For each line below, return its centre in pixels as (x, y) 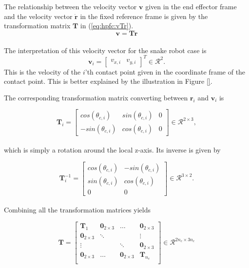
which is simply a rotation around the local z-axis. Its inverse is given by (112, 150)
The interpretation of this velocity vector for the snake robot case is (105, 50)
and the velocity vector (38, 16)
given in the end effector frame (191, 6)
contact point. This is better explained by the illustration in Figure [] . (108, 81)
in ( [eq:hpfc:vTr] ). (107, 26)
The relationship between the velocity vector (70, 6)
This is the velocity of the (42, 71)
